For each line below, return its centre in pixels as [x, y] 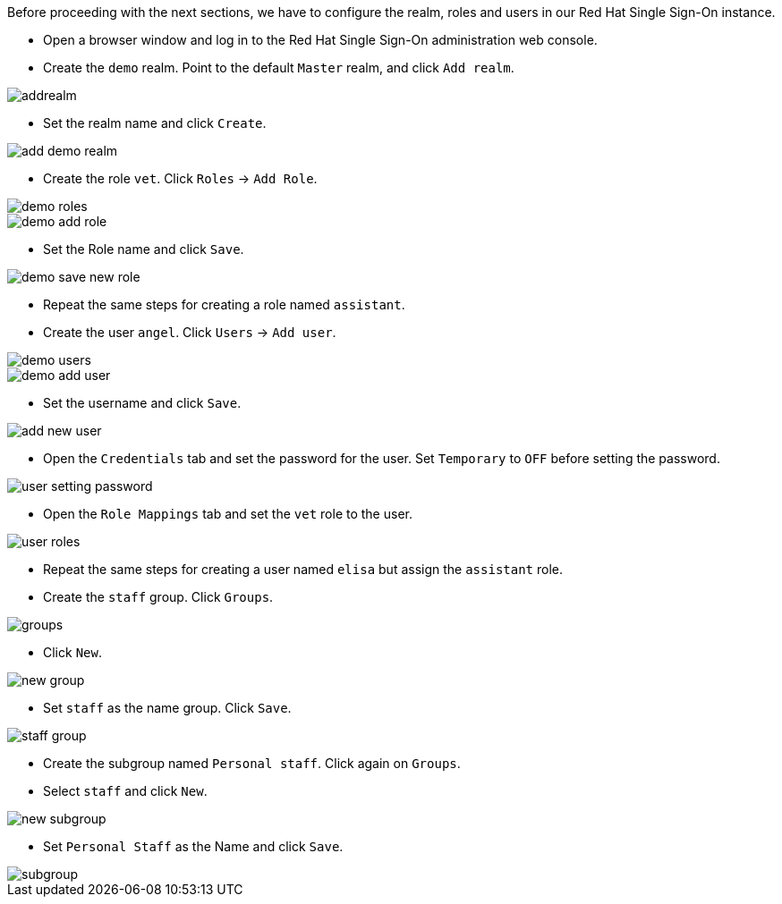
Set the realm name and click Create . [155, 123]
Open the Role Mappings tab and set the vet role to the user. [228, 514]
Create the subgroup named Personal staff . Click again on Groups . [252, 763]
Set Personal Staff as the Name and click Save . [193, 846]
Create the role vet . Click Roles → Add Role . [180, 178]
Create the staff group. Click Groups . [158, 597]
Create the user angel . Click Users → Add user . [190, 332]
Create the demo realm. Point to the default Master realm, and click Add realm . [279, 68]
